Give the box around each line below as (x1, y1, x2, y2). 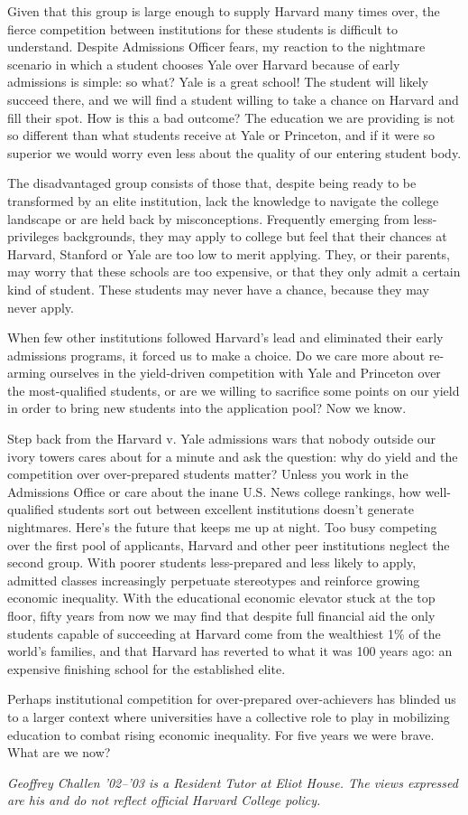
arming (7, 363, 46, 382)
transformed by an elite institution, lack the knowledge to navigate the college (7, 191, 439, 210)
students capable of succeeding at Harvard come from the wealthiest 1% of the (7, 623, 441, 642)
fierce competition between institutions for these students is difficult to (7, 19, 398, 38)
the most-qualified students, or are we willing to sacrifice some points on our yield (7, 380, 460, 399)
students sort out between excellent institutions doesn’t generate (58, 500, 414, 519)
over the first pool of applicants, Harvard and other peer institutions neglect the (7, 535, 450, 554)
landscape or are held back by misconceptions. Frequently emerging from (7, 209, 409, 228)
